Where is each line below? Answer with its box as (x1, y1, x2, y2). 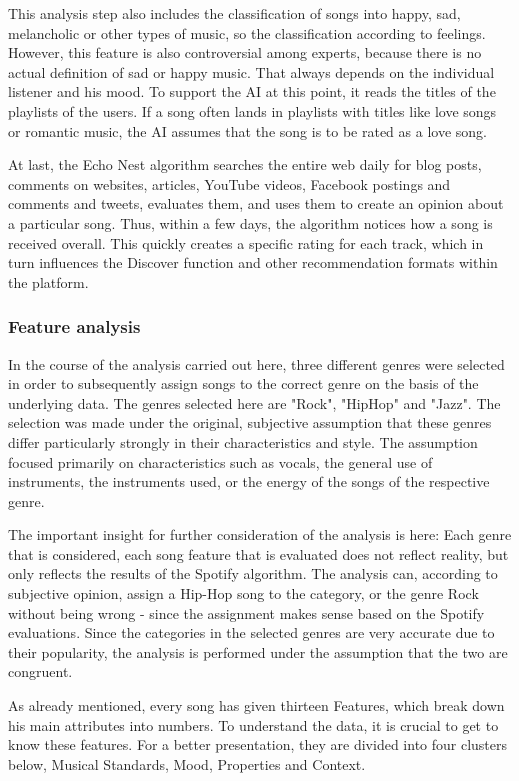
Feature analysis (8, 314, 141, 339)
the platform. (8, 271, 89, 292)
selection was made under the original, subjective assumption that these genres (8, 412, 492, 433)
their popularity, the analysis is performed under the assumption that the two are (8, 641, 508, 662)
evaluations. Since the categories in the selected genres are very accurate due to (8, 622, 495, 643)
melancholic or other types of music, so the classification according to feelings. (8, 22, 486, 43)
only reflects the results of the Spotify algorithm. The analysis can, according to (8, 563, 498, 584)
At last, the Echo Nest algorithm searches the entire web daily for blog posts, (8, 154, 482, 175)
